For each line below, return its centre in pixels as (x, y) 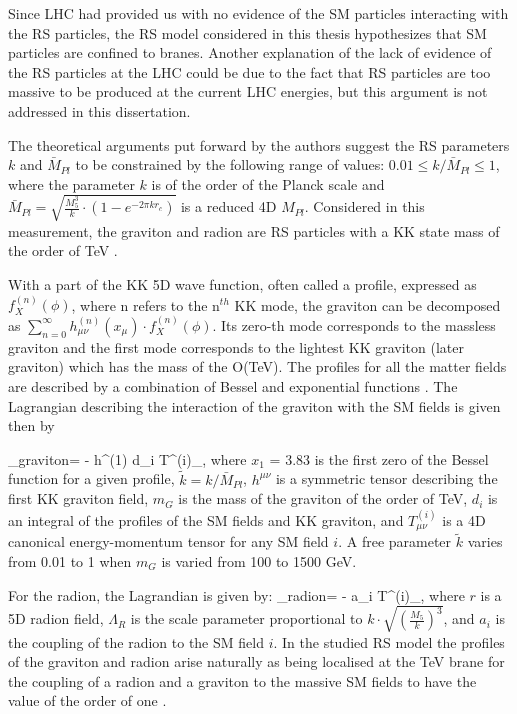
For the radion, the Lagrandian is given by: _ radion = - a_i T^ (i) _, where (236, 594)
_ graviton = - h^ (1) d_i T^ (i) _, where (127, 458)
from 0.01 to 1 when (70, 560)
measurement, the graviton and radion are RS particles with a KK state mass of (254, 230)
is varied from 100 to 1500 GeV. (259, 560)
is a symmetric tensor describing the (386, 478)
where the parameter (71, 183)
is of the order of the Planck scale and (268, 183)
